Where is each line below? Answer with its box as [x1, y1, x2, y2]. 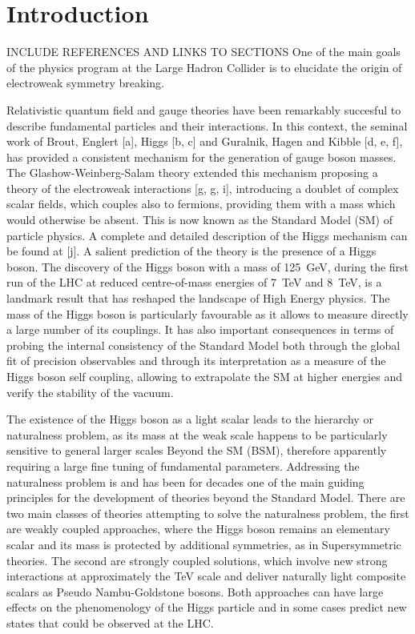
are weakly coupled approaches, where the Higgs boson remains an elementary [6, 520, 390, 537]
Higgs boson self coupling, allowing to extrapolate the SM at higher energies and [6, 368, 402, 384]
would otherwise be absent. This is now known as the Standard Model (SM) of [6, 211, 393, 228]
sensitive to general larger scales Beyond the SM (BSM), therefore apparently [6, 442, 387, 459]
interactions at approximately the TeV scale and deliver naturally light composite [6, 568, 406, 584]
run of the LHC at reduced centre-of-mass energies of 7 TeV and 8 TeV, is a [6, 274, 382, 291]
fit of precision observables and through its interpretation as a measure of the [6, 352, 386, 369]
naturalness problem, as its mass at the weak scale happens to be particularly [6, 426, 388, 443]
